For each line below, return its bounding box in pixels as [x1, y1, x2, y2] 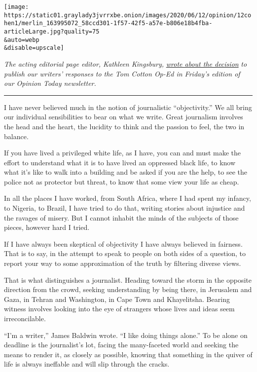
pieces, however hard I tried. [4, 222, 90, 232]
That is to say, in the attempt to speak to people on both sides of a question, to [4, 248, 246, 259]
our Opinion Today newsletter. [4, 78, 96, 88]
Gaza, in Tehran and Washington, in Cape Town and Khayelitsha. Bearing [4, 294, 230, 304]
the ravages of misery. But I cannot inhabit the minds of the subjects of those [4, 212, 239, 223]
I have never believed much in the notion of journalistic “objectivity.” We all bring [4, 102, 252, 112]
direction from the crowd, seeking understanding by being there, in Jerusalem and [4, 284, 252, 295]
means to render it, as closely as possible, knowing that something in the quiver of [4, 349, 253, 359]
